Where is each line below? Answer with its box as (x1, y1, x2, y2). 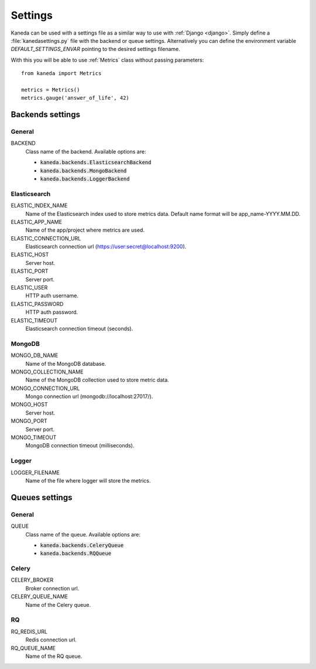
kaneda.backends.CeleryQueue (40, 542, 124, 548)
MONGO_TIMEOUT (11, 434, 57, 441)
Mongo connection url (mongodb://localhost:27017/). (25, 393, 153, 400)
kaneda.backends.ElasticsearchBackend (40, 159, 152, 166)
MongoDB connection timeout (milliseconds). (25, 442, 135, 449)
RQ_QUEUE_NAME (11, 644, 56, 651)
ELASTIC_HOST (11, 251, 49, 258)
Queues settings (11, 493, 73, 502)
